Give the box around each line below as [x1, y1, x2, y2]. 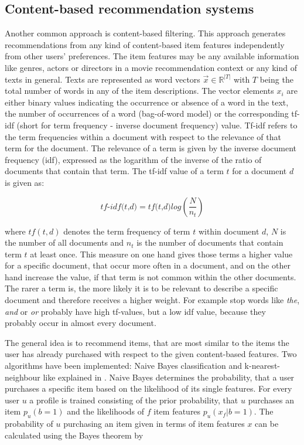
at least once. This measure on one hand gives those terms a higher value [30, 247, 293, 260]
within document [198, 225, 259, 237]
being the [259, 73, 293, 85]
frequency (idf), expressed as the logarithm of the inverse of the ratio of [5, 153, 262, 165]
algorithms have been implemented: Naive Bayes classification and [5, 359, 242, 372]
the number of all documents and [5, 236, 124, 249]
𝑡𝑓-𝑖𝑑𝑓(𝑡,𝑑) [100, 202, 138, 211]
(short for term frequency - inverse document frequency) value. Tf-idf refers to [16, 118, 298, 131]
